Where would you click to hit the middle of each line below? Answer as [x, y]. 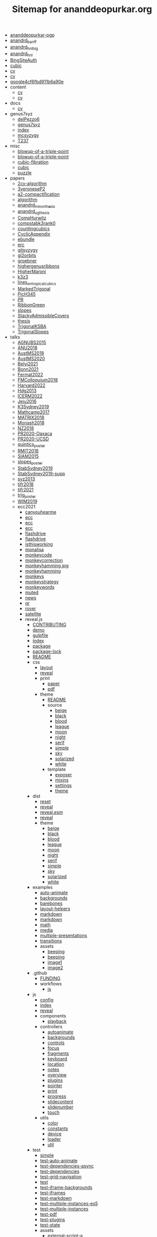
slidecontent [60, 1102]
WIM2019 [27, 501]
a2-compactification [38, 194]
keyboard [57, 1059]
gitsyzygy [28, 250]
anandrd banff [23, 41]
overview [57, 1075]
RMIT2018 [28, 451]
